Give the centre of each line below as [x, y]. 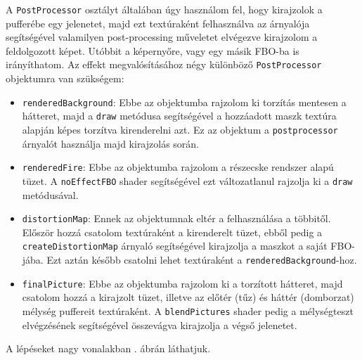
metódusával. [50, 194]
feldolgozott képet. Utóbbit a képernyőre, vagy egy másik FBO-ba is [153, 50]
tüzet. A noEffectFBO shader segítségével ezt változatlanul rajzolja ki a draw [187, 180]
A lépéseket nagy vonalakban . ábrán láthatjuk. [108, 348]
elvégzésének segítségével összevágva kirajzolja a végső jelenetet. [160, 324]
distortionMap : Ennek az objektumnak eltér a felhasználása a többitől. [176, 218]
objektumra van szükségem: [65, 78]
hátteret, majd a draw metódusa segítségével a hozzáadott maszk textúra [179, 116]
